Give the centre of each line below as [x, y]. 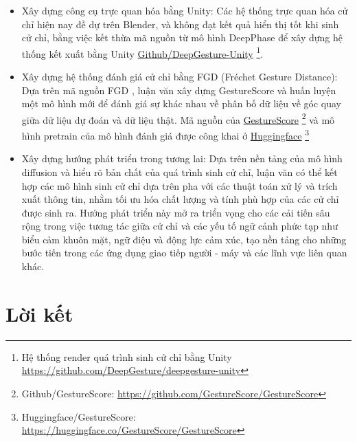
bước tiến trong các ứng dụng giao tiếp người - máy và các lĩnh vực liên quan [184, 253]
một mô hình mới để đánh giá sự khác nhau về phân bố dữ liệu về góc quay [182, 103]
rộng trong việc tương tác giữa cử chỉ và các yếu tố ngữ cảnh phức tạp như [180, 226]
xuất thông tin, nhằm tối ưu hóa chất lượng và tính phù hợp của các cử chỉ [180, 199]
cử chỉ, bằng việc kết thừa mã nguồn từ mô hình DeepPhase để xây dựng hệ [182, 37]
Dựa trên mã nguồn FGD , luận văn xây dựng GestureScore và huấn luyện [179, 90]
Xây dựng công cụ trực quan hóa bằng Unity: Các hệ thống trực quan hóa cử [185, 10]
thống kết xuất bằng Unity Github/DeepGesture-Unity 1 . [142, 52]
